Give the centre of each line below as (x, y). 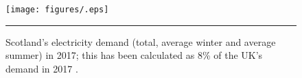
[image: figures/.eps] (57, 10)
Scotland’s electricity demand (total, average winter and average (141, 41)
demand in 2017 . (42, 68)
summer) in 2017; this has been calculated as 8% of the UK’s (134, 55)
